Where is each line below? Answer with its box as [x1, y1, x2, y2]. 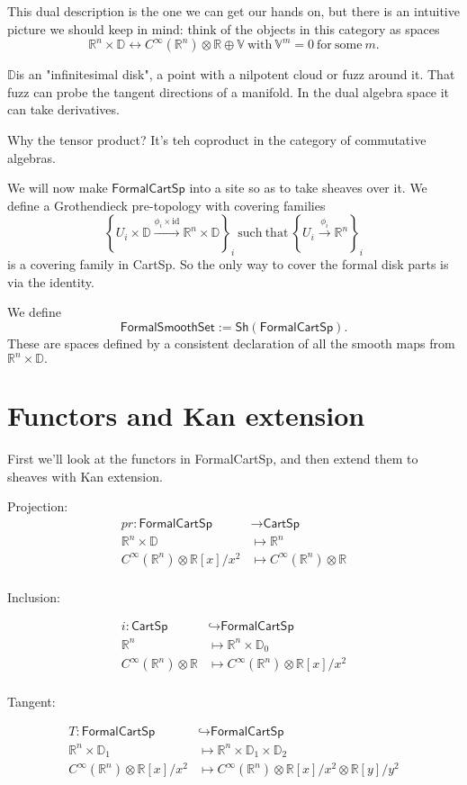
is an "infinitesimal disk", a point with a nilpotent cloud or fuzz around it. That [15, 65, 455, 84]
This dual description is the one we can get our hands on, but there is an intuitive [7, 2, 460, 20]
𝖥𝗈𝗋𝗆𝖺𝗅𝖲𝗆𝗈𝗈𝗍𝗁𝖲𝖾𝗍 [120, 320, 215, 334]
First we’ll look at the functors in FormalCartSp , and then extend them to [7, 449, 418, 468]
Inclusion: [7, 587, 60, 606]
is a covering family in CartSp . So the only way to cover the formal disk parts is [7, 255, 449, 274]
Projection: [7, 497, 68, 516]
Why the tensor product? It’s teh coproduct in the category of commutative [7, 130, 427, 149]
